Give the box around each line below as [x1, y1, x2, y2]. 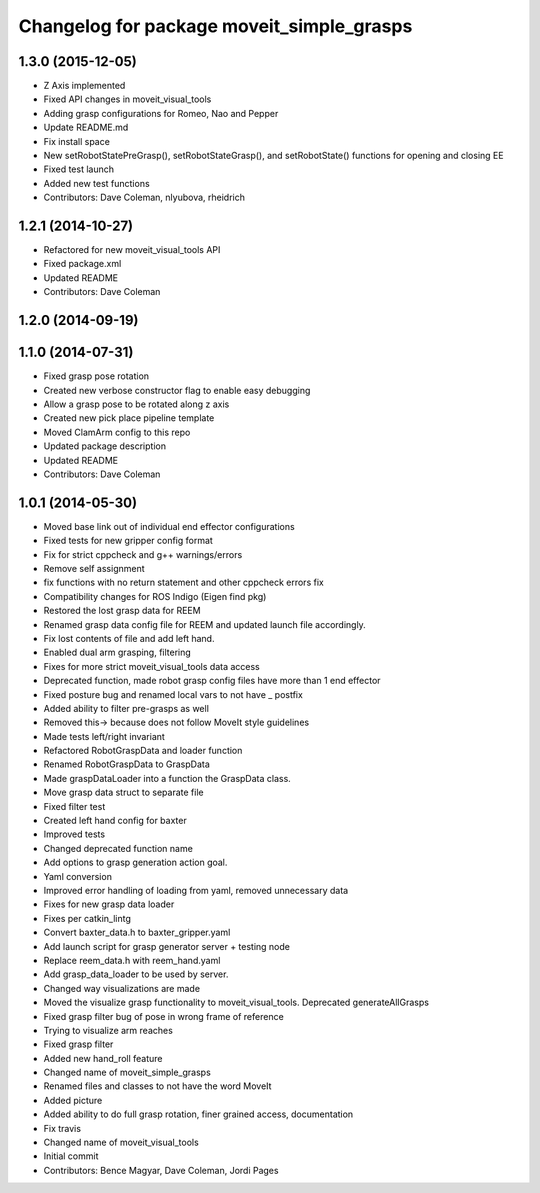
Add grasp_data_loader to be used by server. [43, 968, 229, 980]
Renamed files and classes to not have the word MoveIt [43, 1080, 272, 1092]
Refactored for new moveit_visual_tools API [43, 244, 221, 256]
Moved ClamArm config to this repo [43, 426, 191, 438]
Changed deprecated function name [43, 842, 194, 854]
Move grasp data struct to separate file [43, 786, 204, 799]
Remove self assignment [43, 563, 145, 574]
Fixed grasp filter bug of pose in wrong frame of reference [43, 1010, 284, 1022]
